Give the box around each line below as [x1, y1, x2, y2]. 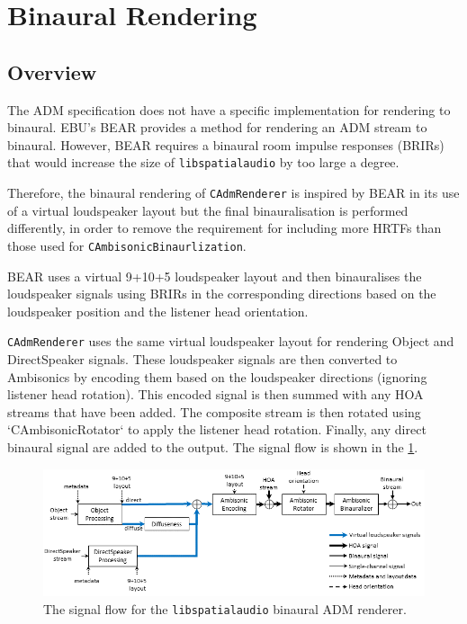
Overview [7, 58, 97, 85]
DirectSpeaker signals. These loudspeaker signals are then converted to [7, 349, 398, 368]
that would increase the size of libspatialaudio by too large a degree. [7, 153, 400, 172]
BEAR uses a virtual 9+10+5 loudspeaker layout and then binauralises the [7, 266, 422, 285]
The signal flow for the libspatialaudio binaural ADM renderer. [43, 599, 407, 618]
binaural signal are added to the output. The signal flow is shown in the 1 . [7, 437, 418, 456]
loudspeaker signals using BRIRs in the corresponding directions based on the [7, 284, 436, 303]
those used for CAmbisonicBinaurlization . [7, 236, 247, 254]
